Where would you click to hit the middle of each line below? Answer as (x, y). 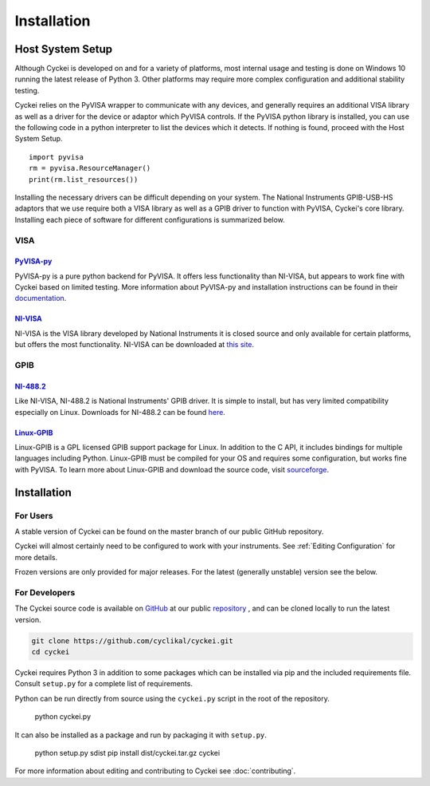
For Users (34, 515)
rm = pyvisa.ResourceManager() (90, 168)
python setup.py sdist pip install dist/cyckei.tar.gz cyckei (127, 752)
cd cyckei (51, 652)
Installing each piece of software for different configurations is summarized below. (150, 219)
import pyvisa (56, 157)
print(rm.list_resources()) (84, 179)
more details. (36, 557)
